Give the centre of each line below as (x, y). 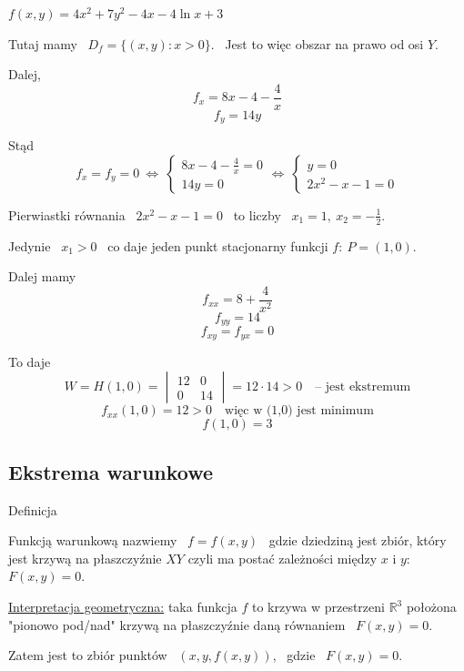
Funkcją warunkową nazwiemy (93, 540)
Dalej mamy (42, 276)
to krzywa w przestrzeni (318, 607)
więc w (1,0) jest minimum (299, 411)
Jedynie (30, 245)
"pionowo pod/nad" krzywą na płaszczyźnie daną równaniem (177, 624)
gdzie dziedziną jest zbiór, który (358, 540)
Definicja (33, 509)
